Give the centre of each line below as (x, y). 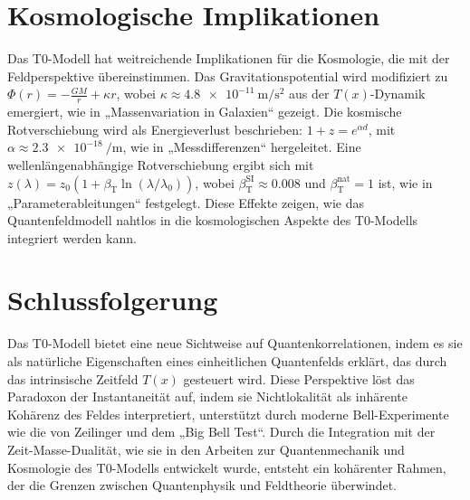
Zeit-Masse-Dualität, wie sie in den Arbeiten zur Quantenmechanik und (206, 449)
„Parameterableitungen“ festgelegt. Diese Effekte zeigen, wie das (186, 202)
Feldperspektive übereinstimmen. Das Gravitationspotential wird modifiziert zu (228, 75)
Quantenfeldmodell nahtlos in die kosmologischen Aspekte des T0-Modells (213, 220)
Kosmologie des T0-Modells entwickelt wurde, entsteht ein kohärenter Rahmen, (227, 467)
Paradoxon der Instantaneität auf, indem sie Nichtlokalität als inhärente (207, 396)
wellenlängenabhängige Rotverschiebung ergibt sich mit (161, 164)
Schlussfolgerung (113, 300)
